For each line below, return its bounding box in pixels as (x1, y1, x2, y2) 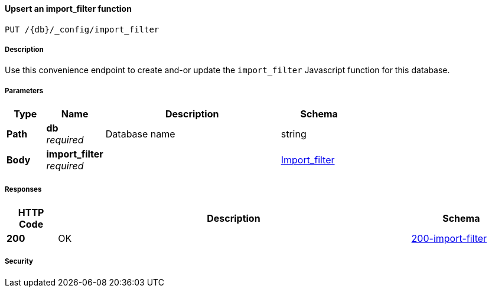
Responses (5, 185, 42, 193)
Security (5, 257, 33, 266)
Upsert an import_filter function (5, 4, 132, 14)
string (281, 128, 307, 140)
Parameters (5, 86, 44, 95)
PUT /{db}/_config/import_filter (5, 24, 159, 34)
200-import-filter (411, 232, 487, 244)
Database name (105, 128, 175, 140)
